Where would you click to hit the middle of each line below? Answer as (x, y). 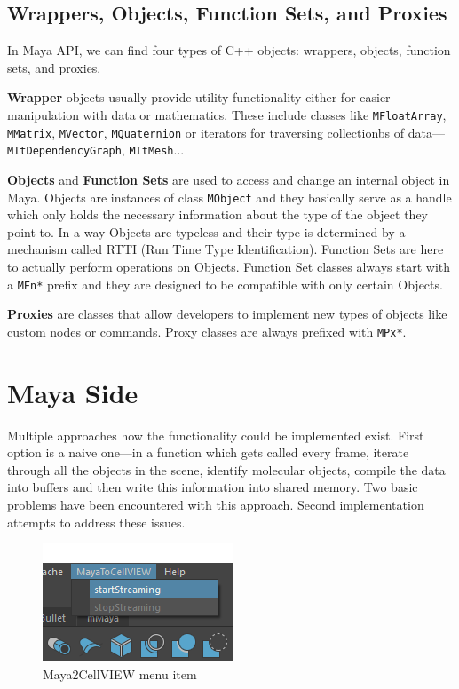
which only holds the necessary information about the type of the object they (218, 214)
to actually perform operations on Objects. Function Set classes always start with (229, 266)
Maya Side (73, 392)
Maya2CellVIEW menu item (120, 673)
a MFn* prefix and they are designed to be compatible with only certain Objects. (225, 284)
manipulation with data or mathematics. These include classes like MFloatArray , (227, 114)
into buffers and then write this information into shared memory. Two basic (213, 487)
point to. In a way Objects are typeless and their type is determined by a (206, 231)
